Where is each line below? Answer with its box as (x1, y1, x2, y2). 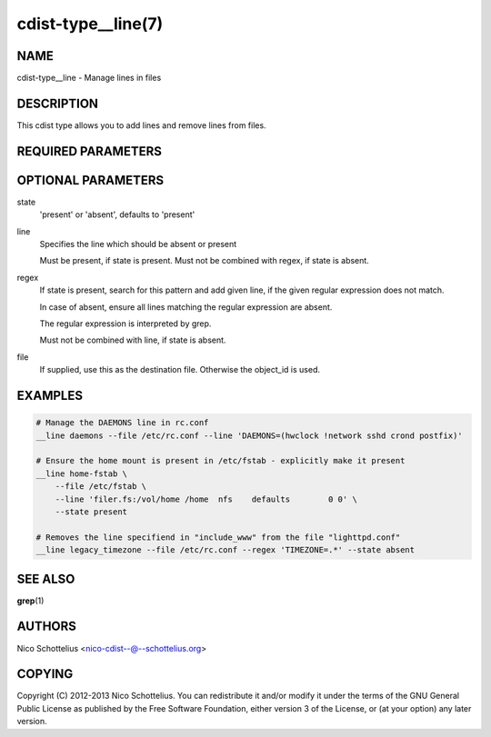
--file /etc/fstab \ (55, 482, 147, 492)
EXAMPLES (16, 388, 84, 403)
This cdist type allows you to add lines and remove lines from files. (16, 119, 267, 131)
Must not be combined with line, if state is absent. (39, 334, 226, 345)
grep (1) (16, 595, 45, 606)
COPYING (16, 666, 74, 682)
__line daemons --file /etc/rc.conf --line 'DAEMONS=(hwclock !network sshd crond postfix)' (35, 430, 463, 441)
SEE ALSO (16, 571, 75, 586)
